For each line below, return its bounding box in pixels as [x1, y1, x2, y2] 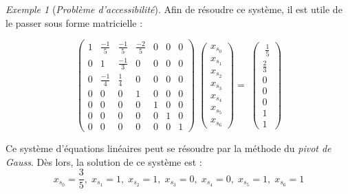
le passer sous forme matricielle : [6, 15, 143, 30]
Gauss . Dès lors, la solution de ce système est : [6, 154, 202, 169]
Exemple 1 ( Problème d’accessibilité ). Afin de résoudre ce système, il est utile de [6, 2, 342, 16]
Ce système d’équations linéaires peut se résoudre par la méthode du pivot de [6, 141, 331, 155]
